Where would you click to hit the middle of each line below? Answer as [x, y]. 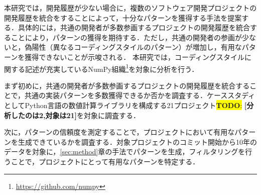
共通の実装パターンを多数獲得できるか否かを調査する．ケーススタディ [140, 95]
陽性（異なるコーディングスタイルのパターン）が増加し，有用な [137, 47]
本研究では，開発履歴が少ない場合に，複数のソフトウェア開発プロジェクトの [130, 8]
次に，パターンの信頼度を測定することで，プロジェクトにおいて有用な [119, 132]
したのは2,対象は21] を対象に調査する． [76, 115]
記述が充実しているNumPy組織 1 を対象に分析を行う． [112, 68]
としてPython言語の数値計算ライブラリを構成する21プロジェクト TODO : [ [125, 105]
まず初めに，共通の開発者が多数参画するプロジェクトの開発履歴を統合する [127, 85]
